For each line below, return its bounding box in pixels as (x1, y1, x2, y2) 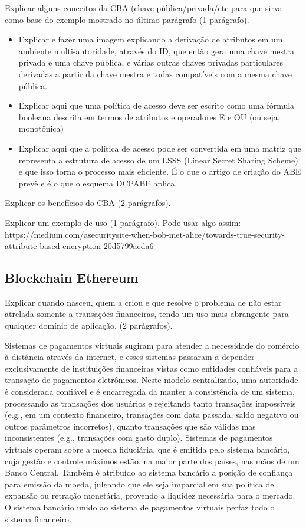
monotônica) (18, 122, 64, 135)
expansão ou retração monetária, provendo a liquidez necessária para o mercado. (5, 489, 295, 502)
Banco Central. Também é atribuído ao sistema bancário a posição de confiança (5, 466, 293, 479)
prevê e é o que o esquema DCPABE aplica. (18, 176, 177, 189)
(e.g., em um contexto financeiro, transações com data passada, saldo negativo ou (5, 408, 299, 421)
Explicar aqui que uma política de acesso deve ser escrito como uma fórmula (18, 99, 295, 112)
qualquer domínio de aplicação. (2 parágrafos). (5, 319, 173, 332)
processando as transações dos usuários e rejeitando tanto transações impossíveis (5, 397, 296, 409)
